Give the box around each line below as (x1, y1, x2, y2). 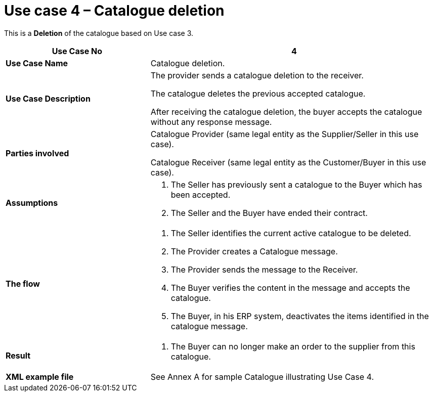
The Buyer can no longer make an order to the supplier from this (170, 341, 415, 351)
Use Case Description (6, 93, 91, 104)
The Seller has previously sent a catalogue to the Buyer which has (170, 179, 422, 190)
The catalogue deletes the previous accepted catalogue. (150, 88, 366, 99)
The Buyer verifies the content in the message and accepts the (170, 282, 410, 293)
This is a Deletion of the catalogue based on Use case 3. (4, 28, 194, 37)
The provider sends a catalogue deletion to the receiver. (150, 70, 364, 80)
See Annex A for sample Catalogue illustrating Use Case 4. (150, 371, 374, 382)
